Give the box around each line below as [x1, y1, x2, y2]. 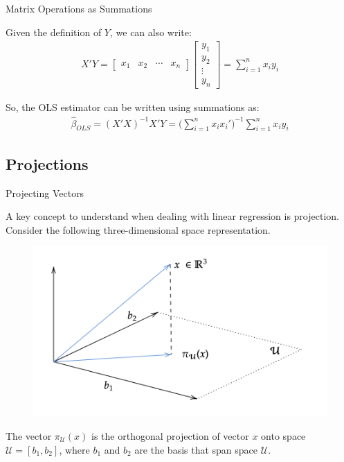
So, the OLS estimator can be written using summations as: [6, 99, 260, 114]
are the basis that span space [134, 442, 258, 456]
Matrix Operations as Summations [6, 1, 152, 15]
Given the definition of [6, 24, 102, 39]
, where [59, 442, 90, 456]
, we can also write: [109, 24, 192, 39]
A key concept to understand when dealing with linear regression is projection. [6, 209, 339, 223]
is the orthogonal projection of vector [91, 428, 249, 443]
